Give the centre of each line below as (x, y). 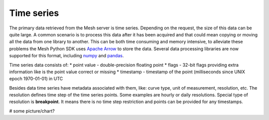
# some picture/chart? (32, 111)
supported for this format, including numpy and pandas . (67, 56)
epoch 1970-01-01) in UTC (36, 79)
